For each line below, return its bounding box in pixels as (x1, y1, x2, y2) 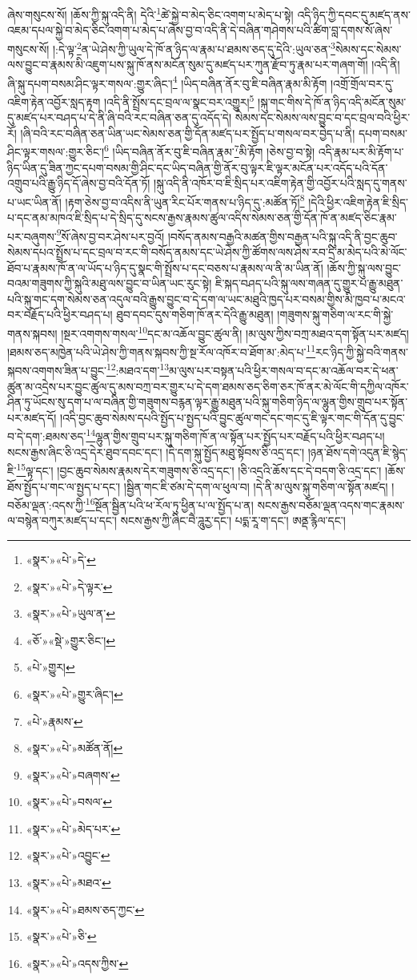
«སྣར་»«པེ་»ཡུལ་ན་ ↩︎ (26, 605, 115, 622)
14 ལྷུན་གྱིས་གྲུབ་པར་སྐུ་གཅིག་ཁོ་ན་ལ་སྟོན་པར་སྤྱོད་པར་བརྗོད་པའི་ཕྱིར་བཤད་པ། (86, 425, 385, 445)
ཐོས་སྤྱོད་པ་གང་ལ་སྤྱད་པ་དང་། (7, 478, 121, 494)
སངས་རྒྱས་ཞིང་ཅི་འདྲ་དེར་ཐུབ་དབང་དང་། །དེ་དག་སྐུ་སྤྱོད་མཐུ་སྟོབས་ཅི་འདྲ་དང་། (7, 443, 305, 460)
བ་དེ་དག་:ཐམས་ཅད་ (7, 428, 86, 445)
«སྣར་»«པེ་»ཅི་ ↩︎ (26, 928, 97, 945)
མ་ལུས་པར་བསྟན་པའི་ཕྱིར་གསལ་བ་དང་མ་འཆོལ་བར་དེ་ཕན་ (169, 362, 399, 379)
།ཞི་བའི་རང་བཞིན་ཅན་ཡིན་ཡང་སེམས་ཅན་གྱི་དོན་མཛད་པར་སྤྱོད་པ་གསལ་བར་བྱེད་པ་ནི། (20, 124, 355, 141)
